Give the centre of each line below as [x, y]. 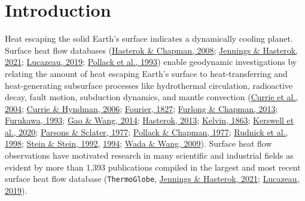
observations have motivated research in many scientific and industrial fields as [149, 155]
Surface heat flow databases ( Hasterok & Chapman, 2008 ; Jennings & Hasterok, [151, 50]
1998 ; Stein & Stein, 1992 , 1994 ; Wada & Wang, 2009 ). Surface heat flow [138, 143]
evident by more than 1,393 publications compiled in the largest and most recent [153, 167]
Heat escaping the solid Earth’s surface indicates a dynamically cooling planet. [149, 38]
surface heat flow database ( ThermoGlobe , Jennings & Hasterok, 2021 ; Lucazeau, [152, 179]
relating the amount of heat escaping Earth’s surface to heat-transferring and [146, 73]
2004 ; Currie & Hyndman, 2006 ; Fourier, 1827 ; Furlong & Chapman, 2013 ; [141, 108]
